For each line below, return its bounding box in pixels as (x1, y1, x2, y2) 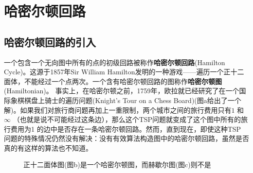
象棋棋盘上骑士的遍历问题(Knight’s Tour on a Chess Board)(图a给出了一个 (10, 95, 241, 105)
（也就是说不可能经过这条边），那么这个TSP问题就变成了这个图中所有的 (13, 114, 241, 124)
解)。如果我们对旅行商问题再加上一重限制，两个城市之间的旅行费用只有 (4, 104, 232, 115)
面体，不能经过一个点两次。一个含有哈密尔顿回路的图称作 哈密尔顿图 (4, 76, 222, 86)
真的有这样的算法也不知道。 (4, 142, 92, 153)
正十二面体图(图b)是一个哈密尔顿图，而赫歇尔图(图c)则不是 (23, 159, 211, 169)
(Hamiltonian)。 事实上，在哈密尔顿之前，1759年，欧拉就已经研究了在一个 (4, 86, 239, 96)
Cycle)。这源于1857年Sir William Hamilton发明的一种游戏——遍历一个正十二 (4, 67, 244, 77)
